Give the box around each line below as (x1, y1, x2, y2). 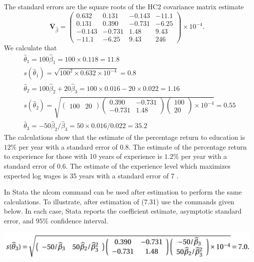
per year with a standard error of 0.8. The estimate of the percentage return (19, 141, 247, 152)
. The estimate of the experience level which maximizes (65, 160, 231, 171)
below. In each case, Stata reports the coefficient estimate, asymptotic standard (4, 206, 242, 216)
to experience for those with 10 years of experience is (4, 151, 162, 161)
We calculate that (4, 42, 57, 52)
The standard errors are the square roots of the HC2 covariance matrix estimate (4, 1, 244, 11)
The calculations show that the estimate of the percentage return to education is (4, 132, 245, 142)
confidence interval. (50, 215, 108, 225)
